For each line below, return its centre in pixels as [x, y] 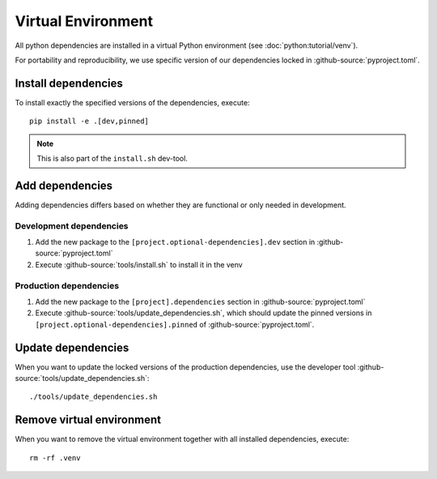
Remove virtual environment [88, 420]
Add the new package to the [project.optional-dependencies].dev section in [175, 242]
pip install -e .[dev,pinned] [89, 121]
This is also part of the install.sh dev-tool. [112, 159]
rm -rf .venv [55, 458]
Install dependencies [69, 83]
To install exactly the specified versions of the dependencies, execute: [132, 102]
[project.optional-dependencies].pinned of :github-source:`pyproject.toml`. [175, 324]
